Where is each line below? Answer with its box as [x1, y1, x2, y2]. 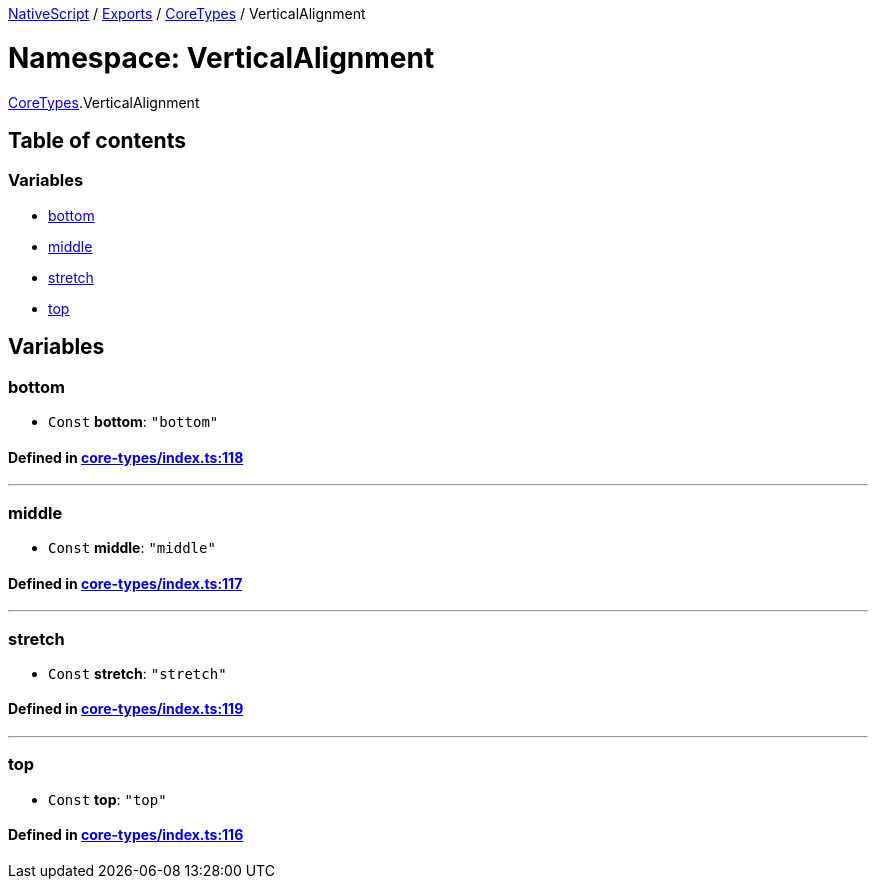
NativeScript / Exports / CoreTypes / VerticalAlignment [8, 5, 366, 22]
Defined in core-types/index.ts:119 [8, 700, 244, 718]
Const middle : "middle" [48, 538, 216, 556]
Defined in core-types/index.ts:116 [8, 826, 244, 844]
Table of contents [8, 127, 186, 153]
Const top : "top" [48, 790, 167, 808]
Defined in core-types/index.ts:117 [8, 574, 243, 592]
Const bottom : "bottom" [48, 412, 219, 430]
